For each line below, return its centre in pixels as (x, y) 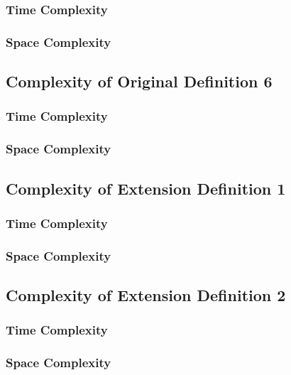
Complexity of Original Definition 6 (139, 81)
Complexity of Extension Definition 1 (146, 188)
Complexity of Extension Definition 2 (146, 295)
